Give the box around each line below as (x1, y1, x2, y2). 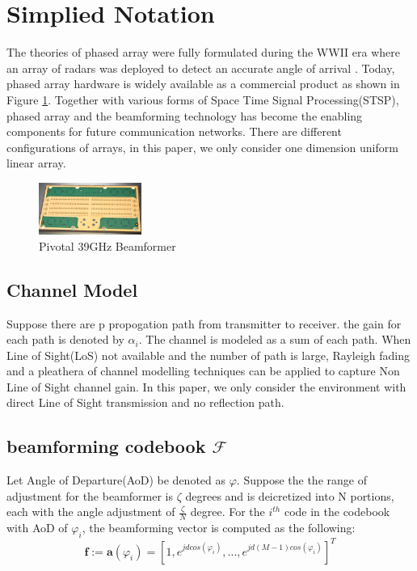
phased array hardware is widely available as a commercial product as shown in (6, 75, 400, 92)
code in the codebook (284, 503, 390, 520)
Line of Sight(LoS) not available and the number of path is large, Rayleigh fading (6, 346, 410, 363)
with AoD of (6, 519, 68, 536)
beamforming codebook (6, 434, 206, 459)
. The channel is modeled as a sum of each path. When (138, 331, 411, 348)
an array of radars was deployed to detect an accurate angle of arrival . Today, (6, 59, 395, 76)
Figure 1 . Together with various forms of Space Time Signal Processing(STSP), (6, 91, 399, 108)
